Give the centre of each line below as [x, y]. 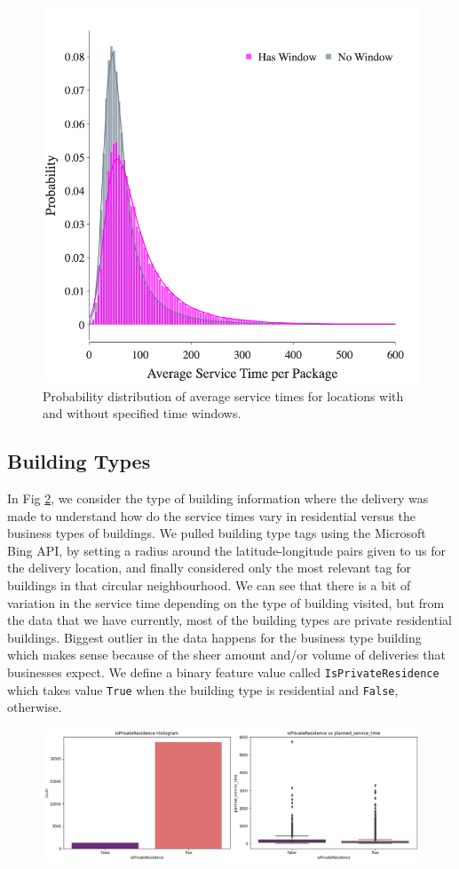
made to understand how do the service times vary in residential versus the [211, 515]
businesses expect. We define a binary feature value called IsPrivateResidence [223, 671]
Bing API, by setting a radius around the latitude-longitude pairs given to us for [227, 550]
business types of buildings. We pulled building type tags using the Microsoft [217, 533]
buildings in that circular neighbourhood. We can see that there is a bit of [209, 585]
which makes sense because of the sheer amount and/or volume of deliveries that [227, 655]
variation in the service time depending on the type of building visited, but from [226, 602]
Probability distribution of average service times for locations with [223, 395]
